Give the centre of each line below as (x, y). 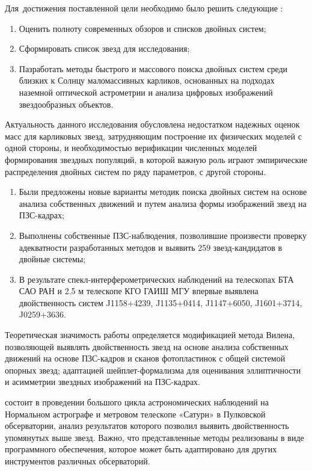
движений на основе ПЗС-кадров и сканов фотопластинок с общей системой (145, 358)
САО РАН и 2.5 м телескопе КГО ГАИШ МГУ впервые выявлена (139, 291)
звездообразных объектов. (66, 104)
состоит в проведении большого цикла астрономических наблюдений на (137, 402)
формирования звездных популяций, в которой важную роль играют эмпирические (156, 159)
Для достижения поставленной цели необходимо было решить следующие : (144, 8)
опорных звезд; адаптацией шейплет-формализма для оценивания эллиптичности (153, 370)
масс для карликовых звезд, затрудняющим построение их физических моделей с (153, 136)
